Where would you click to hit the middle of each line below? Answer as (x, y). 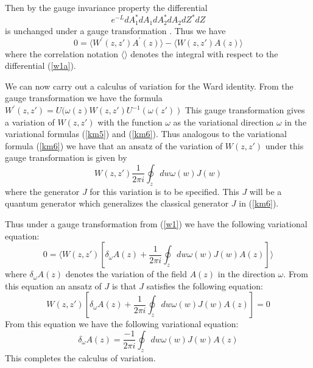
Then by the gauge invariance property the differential (106, 7)
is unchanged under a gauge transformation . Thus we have (115, 30)
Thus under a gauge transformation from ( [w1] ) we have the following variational (156, 223)
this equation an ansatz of (53, 285)
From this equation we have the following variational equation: (122, 324)
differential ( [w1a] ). (40, 65)
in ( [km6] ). (259, 203)
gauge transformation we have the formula (84, 98)
